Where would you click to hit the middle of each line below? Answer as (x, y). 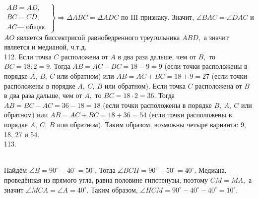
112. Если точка (28, 56)
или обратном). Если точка (145, 85)
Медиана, (212, 170)
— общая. (32, 27)
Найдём (16, 170)
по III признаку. (145, 18)
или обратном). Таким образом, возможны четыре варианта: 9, (151, 124)
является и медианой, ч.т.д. (45, 47)
